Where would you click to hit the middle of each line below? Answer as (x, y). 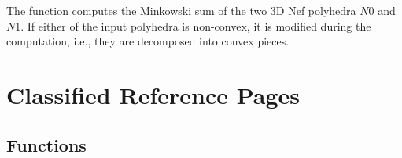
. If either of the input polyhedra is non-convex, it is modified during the (196, 25)
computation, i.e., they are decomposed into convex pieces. (148, 41)
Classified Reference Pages (153, 94)
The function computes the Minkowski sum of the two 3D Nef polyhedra (181, 10)
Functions (46, 144)
